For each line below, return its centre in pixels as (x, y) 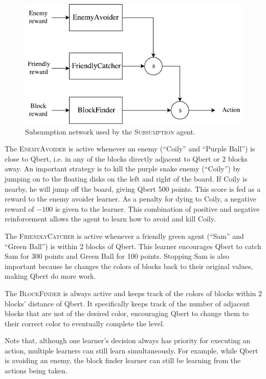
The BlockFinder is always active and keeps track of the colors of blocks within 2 (133, 293)
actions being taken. (36, 371)
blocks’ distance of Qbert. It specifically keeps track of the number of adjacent (127, 303)
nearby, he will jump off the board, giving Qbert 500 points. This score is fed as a (133, 188)
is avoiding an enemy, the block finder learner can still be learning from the (123, 360)
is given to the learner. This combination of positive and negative (157, 208)
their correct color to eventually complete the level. (85, 323)
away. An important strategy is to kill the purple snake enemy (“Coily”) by (123, 169)
